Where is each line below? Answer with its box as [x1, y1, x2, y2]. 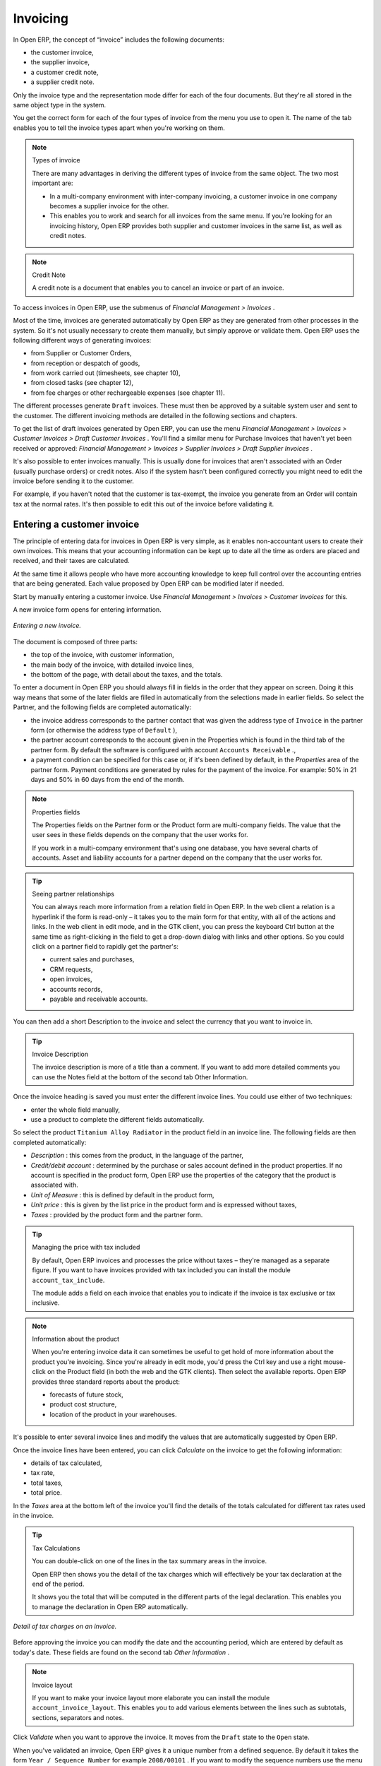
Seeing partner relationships [32, 890, 114, 899]
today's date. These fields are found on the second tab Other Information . [13, 1648, 230, 1657]
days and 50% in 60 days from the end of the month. [30, 775, 185, 783]
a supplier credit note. [30, 78, 95, 86]
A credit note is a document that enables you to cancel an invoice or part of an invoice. [32, 283, 284, 292]
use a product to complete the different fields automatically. [30, 1115, 205, 1124]
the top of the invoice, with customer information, [30, 651, 174, 659]
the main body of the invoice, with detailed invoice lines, [30, 660, 194, 669]
